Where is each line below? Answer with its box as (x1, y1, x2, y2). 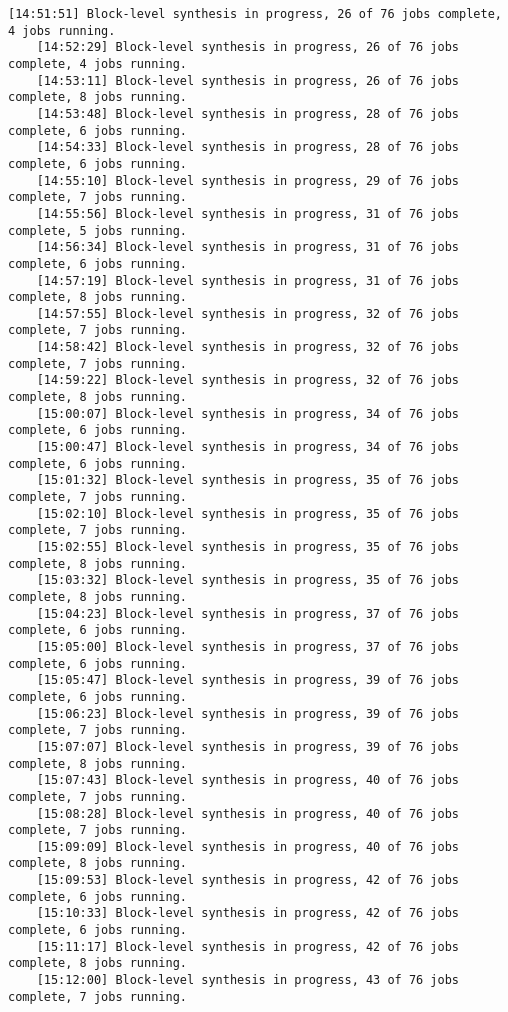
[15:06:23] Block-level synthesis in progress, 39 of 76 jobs (36, 706, 460, 721)
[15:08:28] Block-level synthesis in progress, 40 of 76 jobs (36, 806, 460, 821)
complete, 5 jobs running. (8, 223, 187, 238)
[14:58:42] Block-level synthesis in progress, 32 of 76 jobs (36, 340, 460, 355)
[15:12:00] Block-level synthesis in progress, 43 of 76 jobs (36, 973, 460, 988)
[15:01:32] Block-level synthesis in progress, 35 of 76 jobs (36, 473, 460, 488)
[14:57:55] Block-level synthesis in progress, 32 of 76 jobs (36, 306, 460, 321)
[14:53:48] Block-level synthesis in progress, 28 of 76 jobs (36, 106, 460, 121)
